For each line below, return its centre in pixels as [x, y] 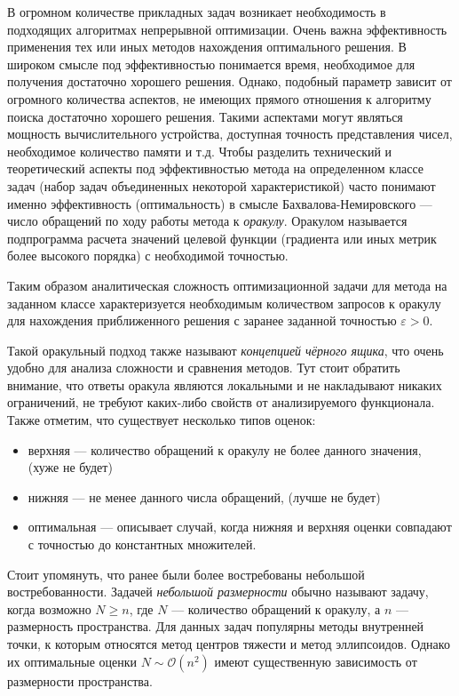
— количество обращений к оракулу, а [276, 608]
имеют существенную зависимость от [316, 661]
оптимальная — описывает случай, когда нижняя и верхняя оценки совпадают [240, 527]
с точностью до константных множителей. [142, 544]
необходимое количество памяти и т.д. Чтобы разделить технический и [200, 151]
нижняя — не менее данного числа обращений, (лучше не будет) [204, 496]
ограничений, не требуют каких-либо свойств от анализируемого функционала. [221, 402]
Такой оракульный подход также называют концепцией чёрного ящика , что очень [226, 350]
